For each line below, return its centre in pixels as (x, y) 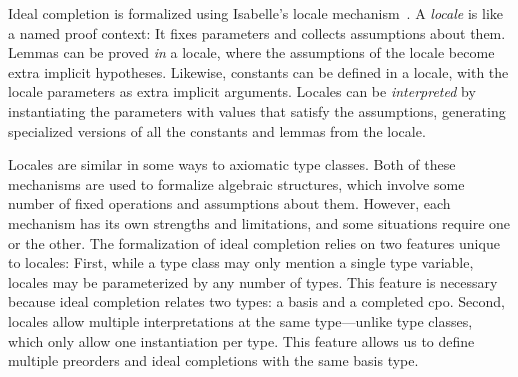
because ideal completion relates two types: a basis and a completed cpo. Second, (256, 301)
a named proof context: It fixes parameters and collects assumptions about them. (257, 32)
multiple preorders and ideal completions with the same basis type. (213, 360)
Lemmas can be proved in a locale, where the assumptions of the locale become (251, 52)
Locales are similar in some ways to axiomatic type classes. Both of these (232, 164)
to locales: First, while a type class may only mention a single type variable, (241, 262)
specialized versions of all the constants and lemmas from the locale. (217, 130)
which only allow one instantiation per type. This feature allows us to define (241, 340)
